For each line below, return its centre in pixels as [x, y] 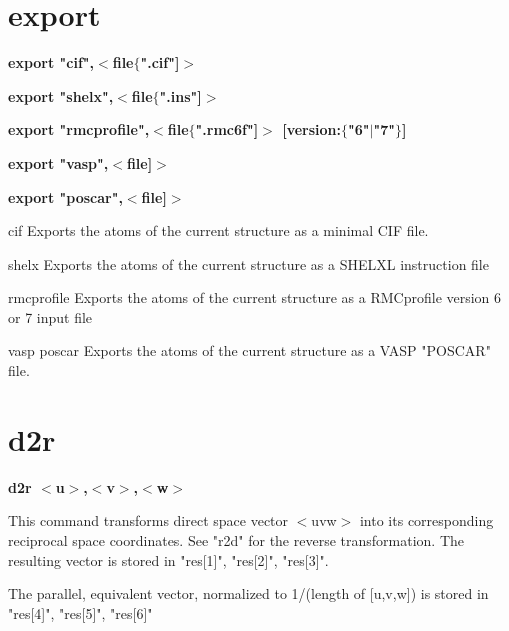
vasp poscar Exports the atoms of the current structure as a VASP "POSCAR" [249, 350]
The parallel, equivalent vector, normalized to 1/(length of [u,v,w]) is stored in [248, 593]
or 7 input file [50, 316]
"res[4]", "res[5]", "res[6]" [80, 612]
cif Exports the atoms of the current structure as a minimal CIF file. [218, 230]
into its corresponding [426, 520]
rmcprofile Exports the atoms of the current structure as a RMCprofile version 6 [255, 297]
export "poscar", [65, 196]
